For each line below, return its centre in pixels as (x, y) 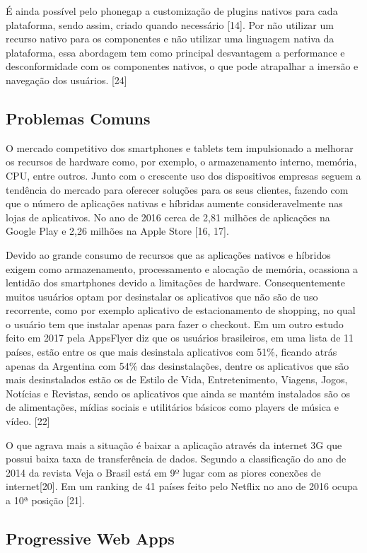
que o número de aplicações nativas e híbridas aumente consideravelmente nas (174, 203)
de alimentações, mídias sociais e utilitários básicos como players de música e (172, 407)
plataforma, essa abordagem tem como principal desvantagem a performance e (175, 52)
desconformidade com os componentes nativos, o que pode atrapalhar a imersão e (182, 66)
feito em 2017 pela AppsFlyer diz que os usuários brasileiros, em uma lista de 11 (180, 338)
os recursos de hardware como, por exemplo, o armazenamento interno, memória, (181, 162)
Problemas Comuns (78, 118)
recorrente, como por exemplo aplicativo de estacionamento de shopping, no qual (181, 310)
